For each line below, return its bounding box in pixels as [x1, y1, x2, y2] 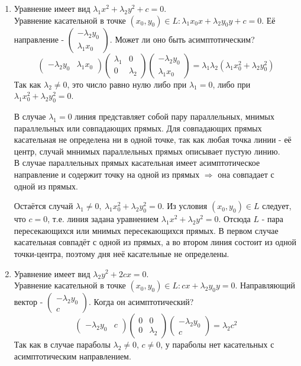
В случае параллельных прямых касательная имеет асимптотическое [14, 156, 260, 169]
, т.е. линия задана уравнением [47, 213, 159, 225]
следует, [262, 200, 292, 212]
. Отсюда [218, 213, 251, 225]
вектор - [14, 296, 43, 308]
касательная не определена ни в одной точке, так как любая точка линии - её [14, 133, 292, 146]
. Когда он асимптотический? [89, 296, 194, 308]
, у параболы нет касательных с [160, 338, 274, 351]
